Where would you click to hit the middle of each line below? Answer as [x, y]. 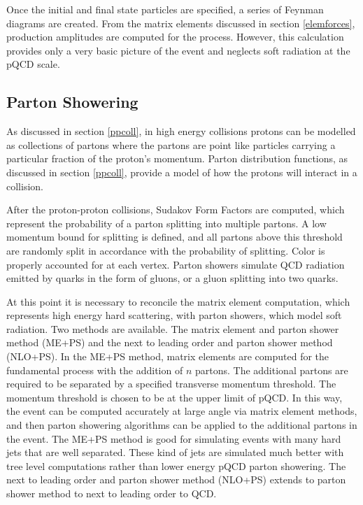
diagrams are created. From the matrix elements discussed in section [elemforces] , [181, 23]
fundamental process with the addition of [95, 370]
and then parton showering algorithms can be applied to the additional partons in [182, 425]
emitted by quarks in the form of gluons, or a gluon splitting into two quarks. [172, 278]
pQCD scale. [33, 64]
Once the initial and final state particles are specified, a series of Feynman [165, 9]
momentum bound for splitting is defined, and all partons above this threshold [175, 237]
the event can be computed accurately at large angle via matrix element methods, [182, 411]
